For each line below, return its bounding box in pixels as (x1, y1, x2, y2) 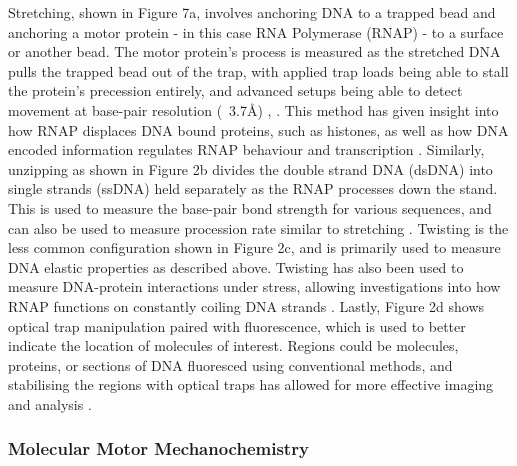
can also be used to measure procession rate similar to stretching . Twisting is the (8, 217, 509, 238)
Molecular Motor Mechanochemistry (8, 436, 309, 461)
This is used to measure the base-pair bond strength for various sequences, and (8, 197, 492, 218)
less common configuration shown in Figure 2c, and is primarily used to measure (8, 237, 501, 258)
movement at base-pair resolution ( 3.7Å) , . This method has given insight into (8, 99, 499, 120)
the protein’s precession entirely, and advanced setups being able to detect (8, 80, 463, 101)
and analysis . (8, 393, 92, 414)
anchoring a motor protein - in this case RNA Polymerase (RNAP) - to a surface (8, 21, 504, 42)
